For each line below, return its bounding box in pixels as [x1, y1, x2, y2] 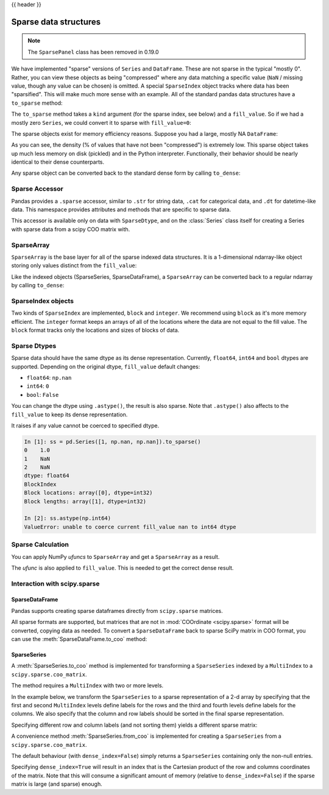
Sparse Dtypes [11, 341, 57, 350]
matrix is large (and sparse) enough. [11, 780, 103, 788]
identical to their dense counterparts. [11, 158, 105, 166]
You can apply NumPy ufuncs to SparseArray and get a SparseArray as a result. [11, 553, 220, 560]
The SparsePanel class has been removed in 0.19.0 [27, 48, 159, 55]
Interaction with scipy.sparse [11, 579, 100, 587]
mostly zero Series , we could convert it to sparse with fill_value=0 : [11, 119, 191, 126]
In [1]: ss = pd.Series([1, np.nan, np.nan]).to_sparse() [24, 438, 201, 445]
